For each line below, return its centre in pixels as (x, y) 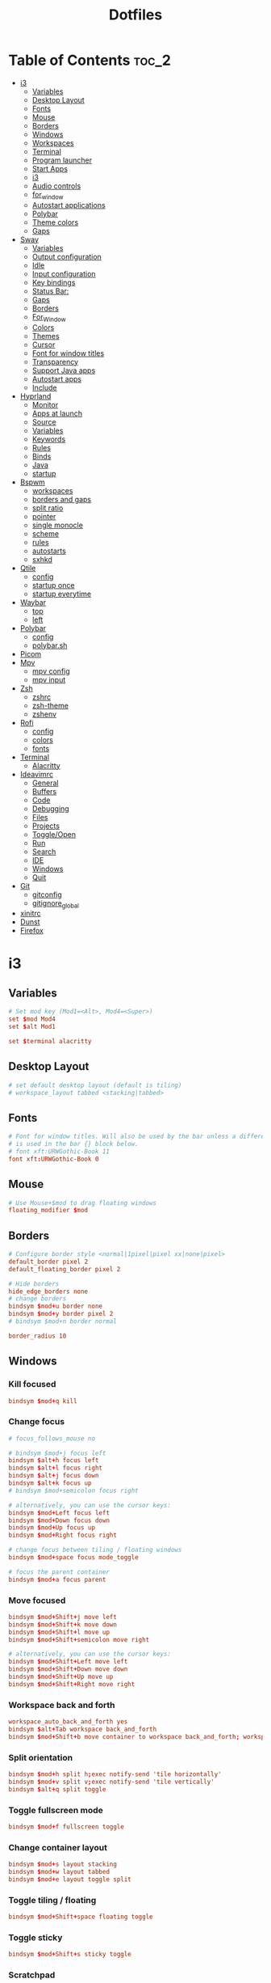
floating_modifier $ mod (48, 1211)
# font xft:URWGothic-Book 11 (59, 1151)
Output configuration (67, 256)
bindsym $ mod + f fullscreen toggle (67, 1827)
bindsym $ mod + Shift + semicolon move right (79, 1639)
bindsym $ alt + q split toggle (57, 1789)
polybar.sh (50, 645)
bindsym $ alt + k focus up (50, 1483)
